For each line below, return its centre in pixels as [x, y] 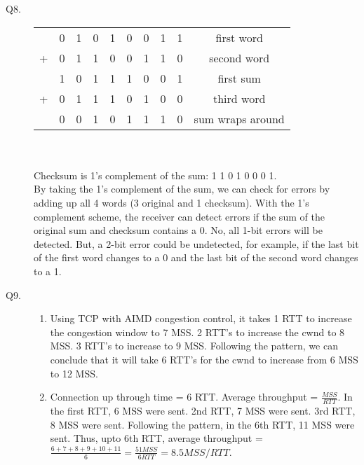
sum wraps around [239, 118]
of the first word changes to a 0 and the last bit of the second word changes [196, 257]
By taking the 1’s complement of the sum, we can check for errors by [182, 189]
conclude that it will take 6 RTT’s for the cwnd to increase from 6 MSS [204, 359]
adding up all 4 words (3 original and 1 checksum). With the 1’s [171, 202]
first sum [239, 78]
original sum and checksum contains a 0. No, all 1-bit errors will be [178, 230]
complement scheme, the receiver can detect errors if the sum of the [179, 216]
